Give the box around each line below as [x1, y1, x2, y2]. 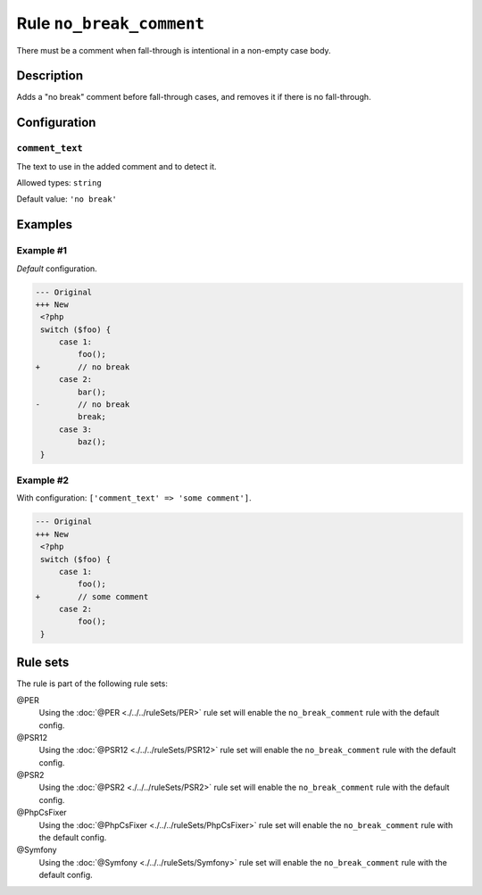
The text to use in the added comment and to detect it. [16, 161, 218, 171]
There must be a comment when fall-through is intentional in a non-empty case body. [16, 45, 331, 55]
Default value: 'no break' [16, 194, 118, 204]
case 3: [58, 424, 93, 435]
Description [16, 68, 84, 84]
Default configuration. [16, 263, 97, 274]
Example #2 [16, 474, 70, 486]
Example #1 [16, 244, 67, 257]
